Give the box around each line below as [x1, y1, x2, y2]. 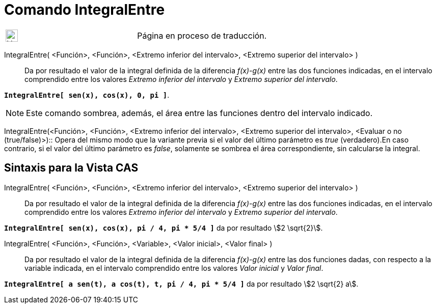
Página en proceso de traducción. [137, 30, 267, 41]
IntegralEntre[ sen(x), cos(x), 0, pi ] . [4, 90, 170, 99]
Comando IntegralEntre [4, 1, 165, 18]
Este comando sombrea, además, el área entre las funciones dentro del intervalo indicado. [26, 107, 373, 118]
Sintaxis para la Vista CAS [4, 161, 139, 175]
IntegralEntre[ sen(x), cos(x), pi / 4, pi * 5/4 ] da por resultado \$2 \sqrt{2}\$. [4, 223, 323, 232]
